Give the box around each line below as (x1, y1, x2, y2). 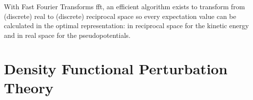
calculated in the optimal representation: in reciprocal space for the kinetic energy (4, 20, 249, 31)
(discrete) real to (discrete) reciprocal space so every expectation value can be (4, 11, 236, 21)
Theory (4, 77, 54, 97)
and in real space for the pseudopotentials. (4, 30, 131, 40)
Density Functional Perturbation (4, 58, 228, 78)
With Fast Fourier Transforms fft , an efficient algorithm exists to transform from (4, 1, 245, 11)
